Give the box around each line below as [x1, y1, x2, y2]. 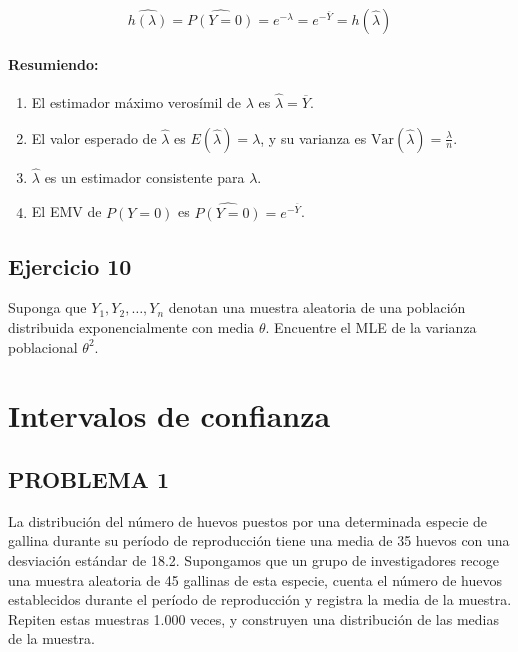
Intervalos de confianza [8, 395, 331, 436]
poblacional [8, 336, 78, 357]
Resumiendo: [8, 53, 99, 74]
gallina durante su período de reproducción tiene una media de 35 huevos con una [8, 530, 510, 551]
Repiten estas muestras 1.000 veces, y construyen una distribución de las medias [8, 608, 499, 629]
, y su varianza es [260, 127, 367, 148]
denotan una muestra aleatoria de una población [168, 297, 466, 318]
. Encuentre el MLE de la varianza [265, 317, 477, 338]
